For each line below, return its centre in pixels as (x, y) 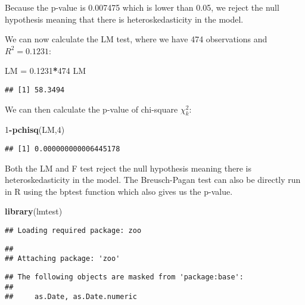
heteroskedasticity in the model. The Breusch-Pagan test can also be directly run (153, 180)
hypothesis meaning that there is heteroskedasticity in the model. (124, 19)
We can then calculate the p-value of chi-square (91, 109)
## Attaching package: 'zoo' (63, 259)
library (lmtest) (34, 211)
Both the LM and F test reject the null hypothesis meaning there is (128, 168)
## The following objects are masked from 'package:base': (124, 277)
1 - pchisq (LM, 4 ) (35, 130)
